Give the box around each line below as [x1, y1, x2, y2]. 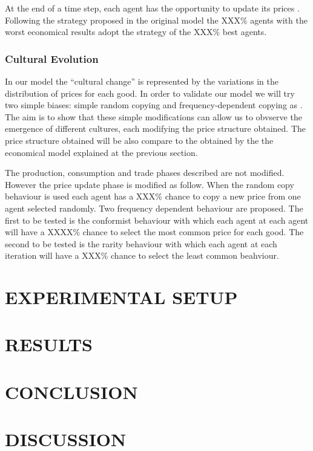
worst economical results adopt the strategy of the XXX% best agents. [5, 25, 267, 38]
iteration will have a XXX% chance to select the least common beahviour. [5, 249, 279, 262]
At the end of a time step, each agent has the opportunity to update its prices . [5, 2, 300, 14]
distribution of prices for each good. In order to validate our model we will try [5, 86, 295, 99]
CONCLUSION [5, 379, 138, 404]
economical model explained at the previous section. [5, 146, 198, 158]
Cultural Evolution [5, 51, 99, 66]
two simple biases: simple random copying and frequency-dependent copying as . [5, 99, 303, 111]
